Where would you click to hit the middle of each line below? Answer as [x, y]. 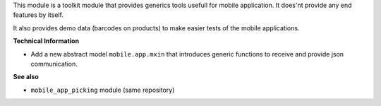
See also [26, 77]
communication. [54, 64]
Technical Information [46, 41]
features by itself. [38, 15]
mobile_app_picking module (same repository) [103, 90]
